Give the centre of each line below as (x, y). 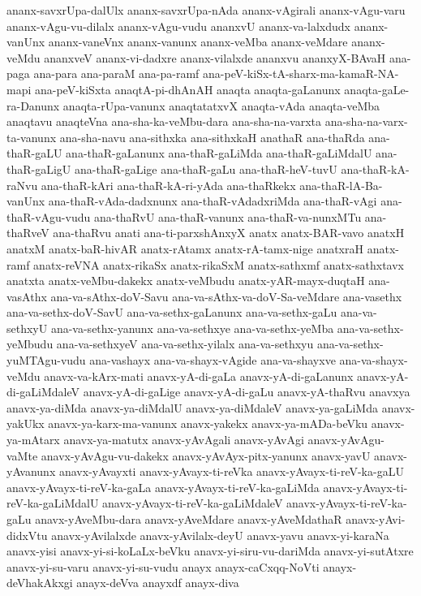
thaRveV (28, 233)
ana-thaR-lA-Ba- (341, 185)
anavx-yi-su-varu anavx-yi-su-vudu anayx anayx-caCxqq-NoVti (163, 566)
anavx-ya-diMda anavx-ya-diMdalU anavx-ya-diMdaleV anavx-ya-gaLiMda (192, 407)
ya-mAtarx (33, 440)
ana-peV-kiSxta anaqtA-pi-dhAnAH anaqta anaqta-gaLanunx (187, 89)
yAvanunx (31, 471)
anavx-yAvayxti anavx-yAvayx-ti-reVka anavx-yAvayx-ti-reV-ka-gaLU (231, 471)
